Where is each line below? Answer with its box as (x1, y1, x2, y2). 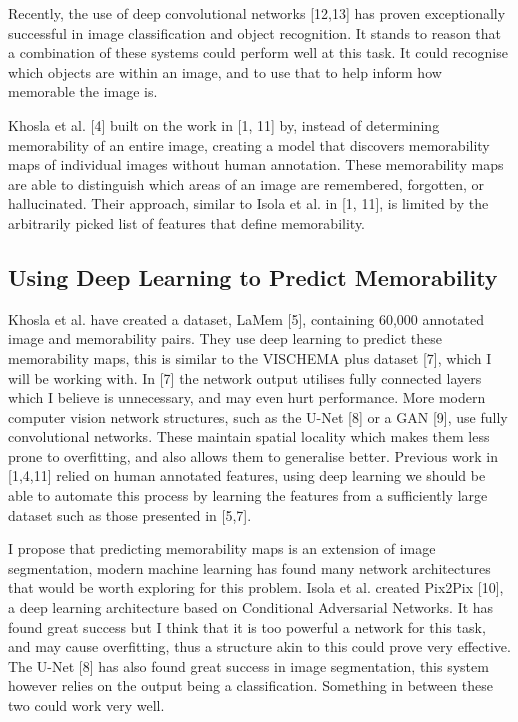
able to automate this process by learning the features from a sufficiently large (8, 485, 488, 506)
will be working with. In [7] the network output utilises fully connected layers (8, 367, 482, 388)
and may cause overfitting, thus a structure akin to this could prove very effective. (8, 636, 511, 657)
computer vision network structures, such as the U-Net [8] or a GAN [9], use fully (8, 406, 508, 427)
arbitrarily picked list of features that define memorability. (8, 212, 365, 233)
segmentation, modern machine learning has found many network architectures (8, 557, 491, 578)
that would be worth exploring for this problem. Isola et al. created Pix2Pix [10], (8, 577, 504, 598)
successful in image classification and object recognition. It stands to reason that (8, 22, 502, 43)
